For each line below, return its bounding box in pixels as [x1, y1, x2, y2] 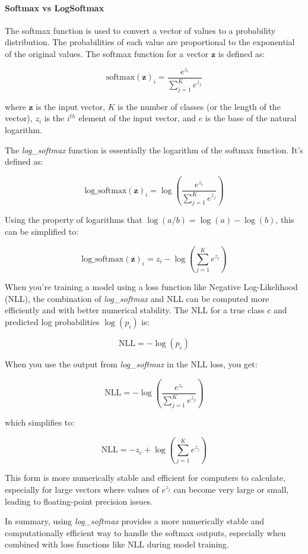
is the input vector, [36, 100, 106, 112]
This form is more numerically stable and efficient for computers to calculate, [5, 471, 285, 484]
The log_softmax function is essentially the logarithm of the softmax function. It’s [5, 143, 303, 156]
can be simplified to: [5, 225, 79, 237]
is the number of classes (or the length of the [118, 100, 281, 112]
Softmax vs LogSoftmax [5, 1, 104, 14]
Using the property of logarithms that [5, 213, 142, 226]
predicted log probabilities [5, 316, 100, 328]
